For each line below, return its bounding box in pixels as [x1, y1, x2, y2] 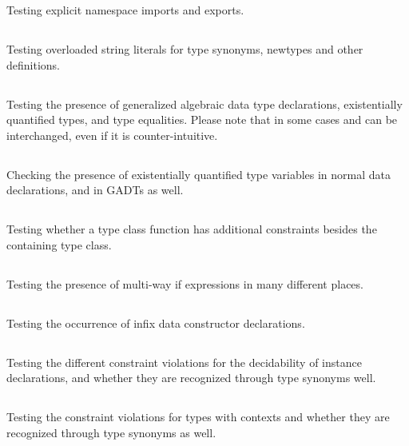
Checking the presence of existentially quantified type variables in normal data [6, 165, 391, 182]
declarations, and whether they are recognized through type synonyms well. [6, 369, 376, 386]
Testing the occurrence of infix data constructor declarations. [6, 314, 305, 331]
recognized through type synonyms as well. [6, 424, 216, 441]
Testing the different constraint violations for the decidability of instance [6, 353, 362, 370]
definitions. [6, 56, 60, 73]
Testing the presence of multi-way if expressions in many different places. [6, 275, 363, 292]
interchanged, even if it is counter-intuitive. [6, 126, 218, 143]
